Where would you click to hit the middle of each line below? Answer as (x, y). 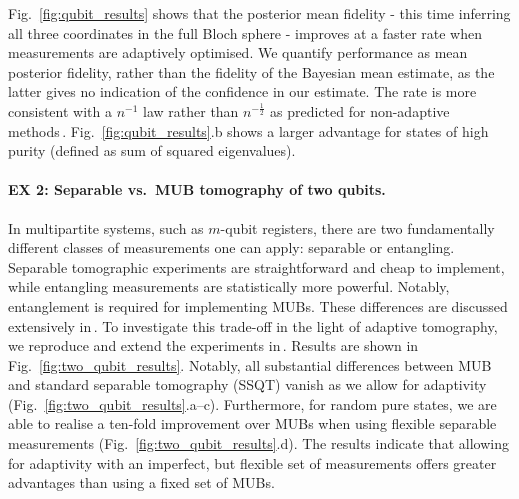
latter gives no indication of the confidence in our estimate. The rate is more (242, 91)
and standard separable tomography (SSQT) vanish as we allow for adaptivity (247, 384)
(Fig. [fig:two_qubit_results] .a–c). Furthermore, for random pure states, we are (252, 403)
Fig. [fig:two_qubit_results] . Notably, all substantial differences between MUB (250, 364)
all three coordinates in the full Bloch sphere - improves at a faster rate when (245, 32)
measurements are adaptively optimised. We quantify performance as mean (238, 52)
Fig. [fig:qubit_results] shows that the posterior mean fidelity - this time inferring (259, 13)
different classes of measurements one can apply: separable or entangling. (231, 247)
